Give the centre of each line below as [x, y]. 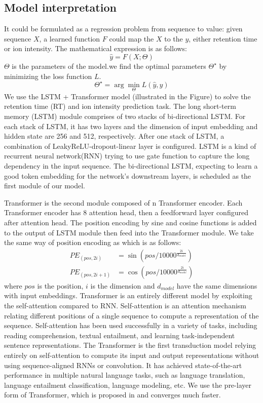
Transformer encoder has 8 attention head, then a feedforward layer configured [126, 212]
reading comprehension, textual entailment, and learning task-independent [120, 335]
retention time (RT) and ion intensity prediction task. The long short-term [120, 106]
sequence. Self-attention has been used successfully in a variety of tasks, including [131, 325]
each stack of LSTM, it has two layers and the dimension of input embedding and [131, 126]
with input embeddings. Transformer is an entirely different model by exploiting [128, 295]
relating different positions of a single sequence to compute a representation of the [131, 315]
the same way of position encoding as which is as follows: [93, 242]
